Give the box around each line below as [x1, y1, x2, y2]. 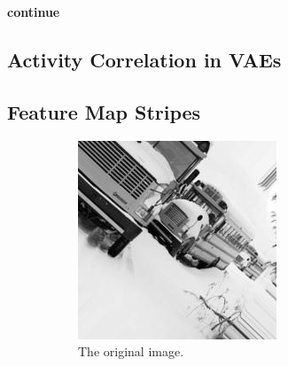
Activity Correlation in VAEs [7, 45, 282, 73]
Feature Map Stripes [7, 97, 201, 125]
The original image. [78, 342, 184, 361]
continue [7, 3, 60, 20]
